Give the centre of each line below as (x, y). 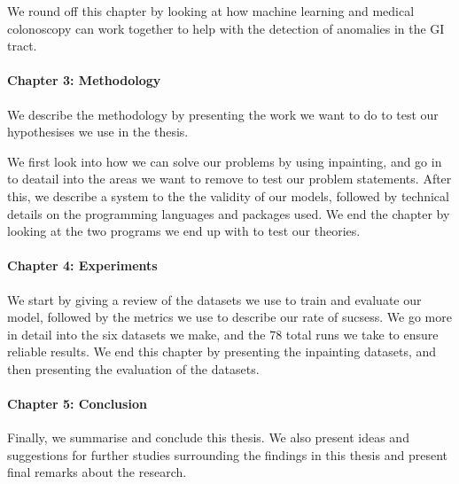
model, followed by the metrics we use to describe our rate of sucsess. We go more (229, 317)
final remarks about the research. (97, 472)
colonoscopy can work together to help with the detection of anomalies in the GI (226, 28)
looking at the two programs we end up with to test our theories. (184, 231)
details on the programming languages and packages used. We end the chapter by (229, 213)
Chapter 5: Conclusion (77, 404)
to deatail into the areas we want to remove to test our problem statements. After (229, 179)
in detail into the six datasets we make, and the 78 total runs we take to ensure (223, 334)
